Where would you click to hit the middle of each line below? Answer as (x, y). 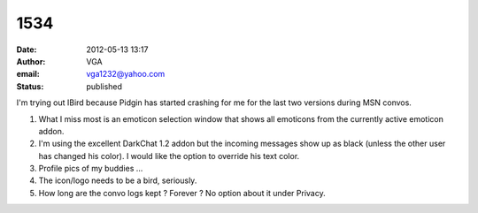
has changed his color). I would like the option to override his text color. (169, 156)
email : (28, 74)
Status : (30, 86)
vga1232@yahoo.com (126, 74)
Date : (27, 49)
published (104, 86)
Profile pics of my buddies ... (91, 169)
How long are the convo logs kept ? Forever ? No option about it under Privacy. (182, 193)
